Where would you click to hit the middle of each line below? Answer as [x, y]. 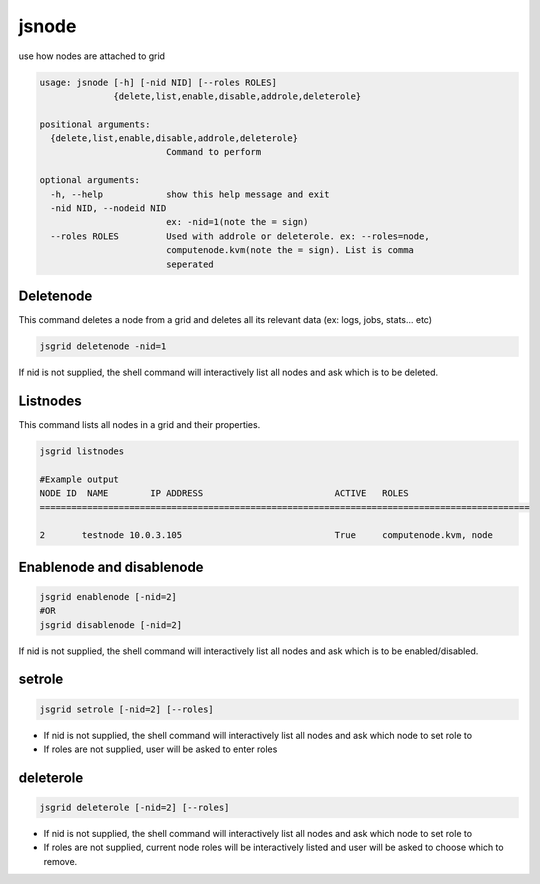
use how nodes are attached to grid [91, 56]
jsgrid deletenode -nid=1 [103, 346]
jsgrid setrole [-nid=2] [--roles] [126, 709]
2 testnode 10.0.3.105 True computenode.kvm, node [266, 535]
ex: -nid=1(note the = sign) [237, 222]
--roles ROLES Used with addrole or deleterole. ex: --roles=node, [240, 236]
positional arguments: [95, 124]
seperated [189, 264]
